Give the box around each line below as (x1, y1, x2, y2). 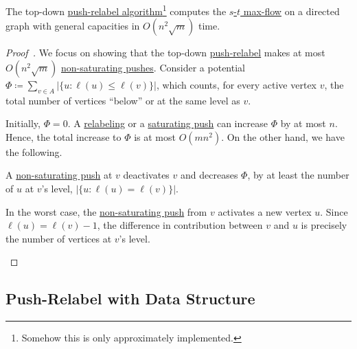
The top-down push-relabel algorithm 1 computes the (5, 2, 227, 18)
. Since (320, 204, 348, 218)
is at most (134, 129, 176, 144)
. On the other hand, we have (221, 129, 345, 144)
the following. (5, 144, 62, 159)
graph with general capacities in (5, 19, 140, 33)
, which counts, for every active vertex (156, 77, 316, 91)
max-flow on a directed (243, 3, 340, 18)
